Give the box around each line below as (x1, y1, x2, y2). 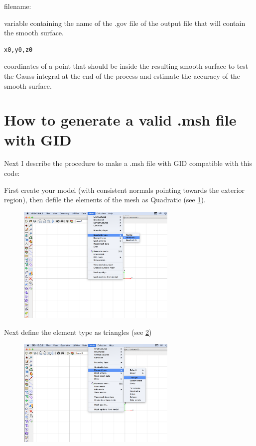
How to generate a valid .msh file (4, 110, 237, 130)
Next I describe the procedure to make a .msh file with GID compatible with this (4, 158, 252, 168)
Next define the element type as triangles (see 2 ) (4, 326, 152, 337)
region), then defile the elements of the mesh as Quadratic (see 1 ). (4, 194, 206, 205)
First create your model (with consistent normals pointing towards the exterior (4, 184, 245, 195)
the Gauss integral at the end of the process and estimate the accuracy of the (4, 70, 240, 81)
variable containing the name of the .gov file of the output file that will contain (4, 17, 246, 28)
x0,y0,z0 (4, 46, 33, 53)
